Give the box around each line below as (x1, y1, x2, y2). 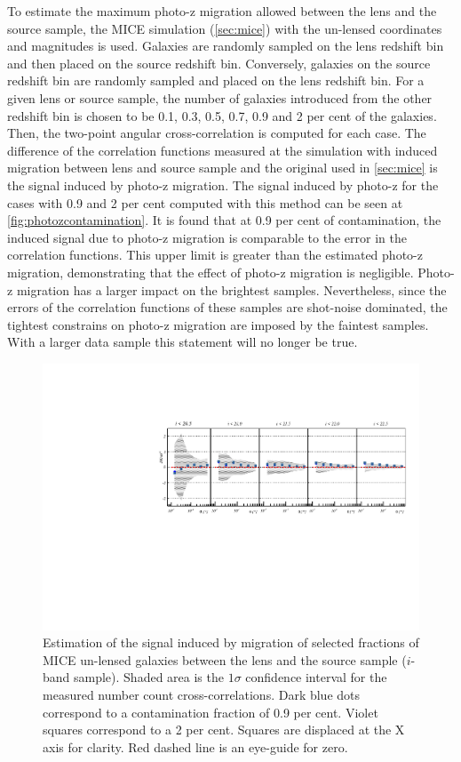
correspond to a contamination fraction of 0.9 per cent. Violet (43, 702, 378, 721)
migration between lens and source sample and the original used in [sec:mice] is (7, 158, 438, 177)
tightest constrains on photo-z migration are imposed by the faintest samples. (7, 315, 429, 333)
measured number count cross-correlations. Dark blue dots (43, 685, 361, 703)
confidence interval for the (245, 668, 387, 686)
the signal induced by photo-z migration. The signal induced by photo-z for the (7, 175, 439, 194)
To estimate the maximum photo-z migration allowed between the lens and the (7, 2, 437, 20)
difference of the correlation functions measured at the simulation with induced (7, 140, 438, 159)
